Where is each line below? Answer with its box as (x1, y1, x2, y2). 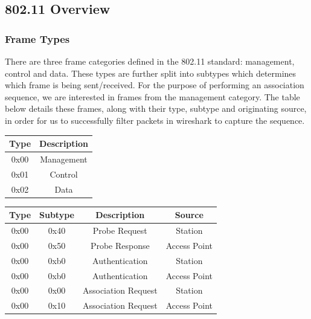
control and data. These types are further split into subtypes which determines (5, 66, 297, 79)
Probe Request (92, 224, 147, 237)
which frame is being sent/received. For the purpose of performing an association (5, 79, 304, 91)
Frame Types (5, 31, 70, 46)
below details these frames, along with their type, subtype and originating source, (5, 102, 307, 115)
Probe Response (90, 239, 150, 251)
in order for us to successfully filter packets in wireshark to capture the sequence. (5, 114, 305, 126)
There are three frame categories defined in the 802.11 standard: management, (5, 55, 295, 67)
